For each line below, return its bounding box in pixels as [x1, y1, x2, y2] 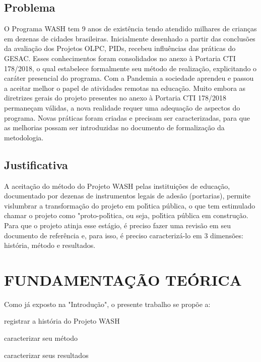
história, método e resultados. [4, 240, 96, 250]
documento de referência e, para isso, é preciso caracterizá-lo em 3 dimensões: [4, 230, 243, 240]
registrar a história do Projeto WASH [4, 316, 120, 326]
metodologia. [4, 132, 44, 142]
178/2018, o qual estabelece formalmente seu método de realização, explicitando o [4, 63, 257, 73]
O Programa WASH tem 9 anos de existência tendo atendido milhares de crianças [4, 23, 257, 34]
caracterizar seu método [4, 333, 78, 343]
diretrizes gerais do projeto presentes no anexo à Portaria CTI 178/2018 [4, 92, 226, 103]
